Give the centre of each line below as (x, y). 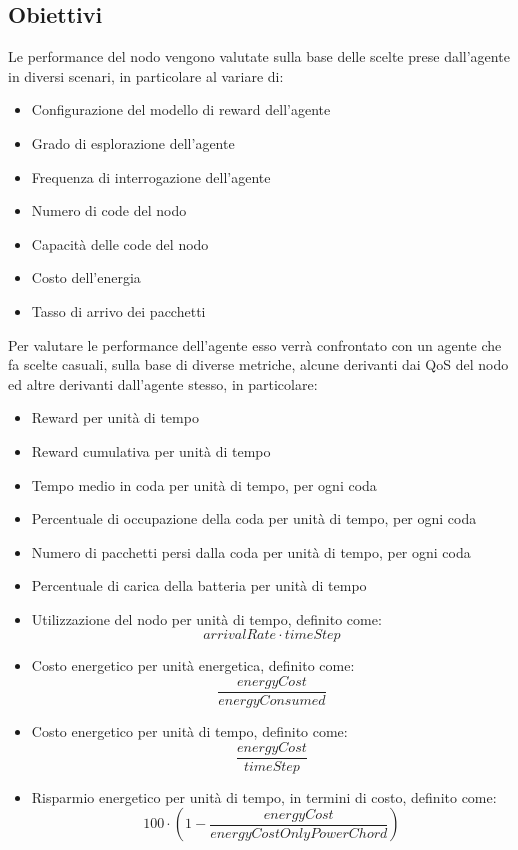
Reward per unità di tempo (115, 417)
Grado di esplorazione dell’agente (133, 142)
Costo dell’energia (86, 277)
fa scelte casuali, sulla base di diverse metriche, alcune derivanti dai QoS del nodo (258, 364)
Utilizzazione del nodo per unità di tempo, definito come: (206, 618)
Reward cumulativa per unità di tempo (151, 450)
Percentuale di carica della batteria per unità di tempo (199, 585)
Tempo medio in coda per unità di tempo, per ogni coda (204, 484)
